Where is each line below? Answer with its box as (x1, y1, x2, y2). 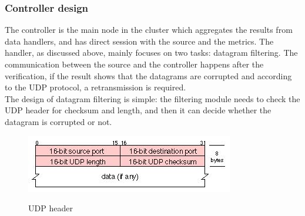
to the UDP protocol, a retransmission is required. (5, 81, 186, 93)
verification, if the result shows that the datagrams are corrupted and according (5, 69, 292, 82)
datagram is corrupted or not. (5, 115, 112, 127)
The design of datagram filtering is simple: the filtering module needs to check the (5, 92, 300, 104)
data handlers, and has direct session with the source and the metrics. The (5, 35, 274, 47)
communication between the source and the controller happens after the (5, 58, 264, 70)
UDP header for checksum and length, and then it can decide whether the (5, 104, 272, 116)
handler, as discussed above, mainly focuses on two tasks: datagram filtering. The (5, 46, 298, 59)
